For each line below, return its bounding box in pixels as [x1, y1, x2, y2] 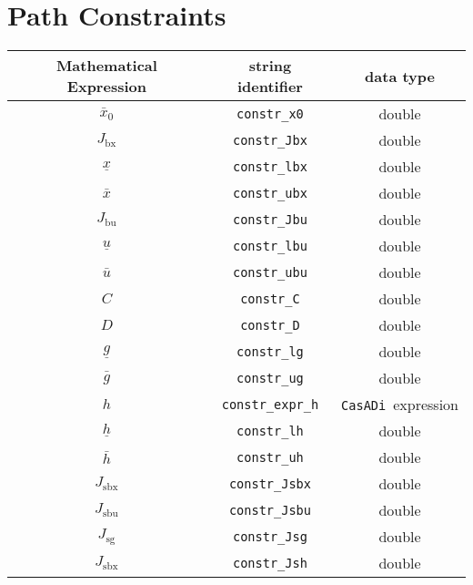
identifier [236, 76, 303, 97]
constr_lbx [233, 159, 307, 174]
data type [365, 65, 435, 87]
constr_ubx [233, 185, 307, 200]
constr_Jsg [233, 529, 307, 544]
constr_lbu [233, 238, 307, 253]
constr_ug [236, 370, 304, 385]
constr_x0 [236, 106, 304, 121]
